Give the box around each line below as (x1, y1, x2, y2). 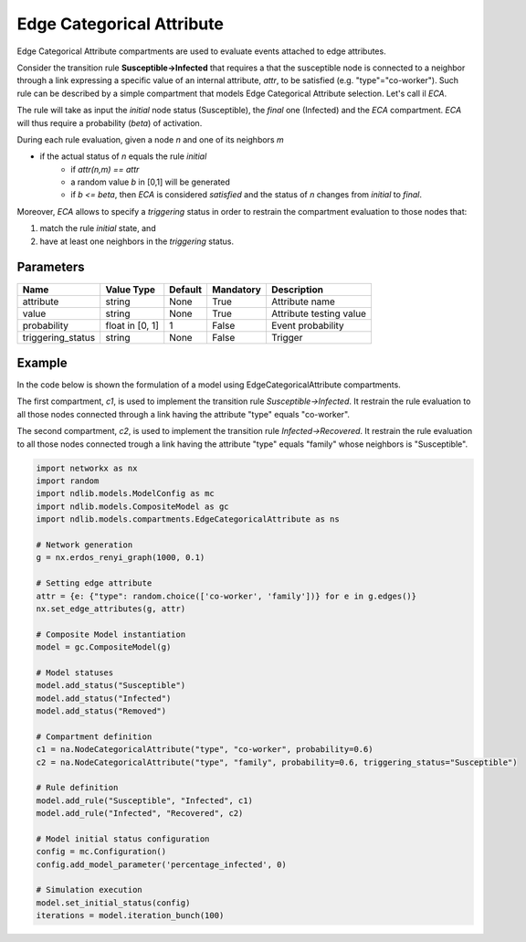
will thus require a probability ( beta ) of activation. (16, 117, 203, 128)
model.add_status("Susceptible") (36, 681, 186, 691)
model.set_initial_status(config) (36, 897, 191, 908)
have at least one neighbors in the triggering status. (39, 236, 235, 247)
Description (270, 283, 324, 296)
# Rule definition (36, 782, 119, 793)
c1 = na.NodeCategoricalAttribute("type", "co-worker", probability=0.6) (36, 745, 373, 755)
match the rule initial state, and (39, 223, 156, 234)
